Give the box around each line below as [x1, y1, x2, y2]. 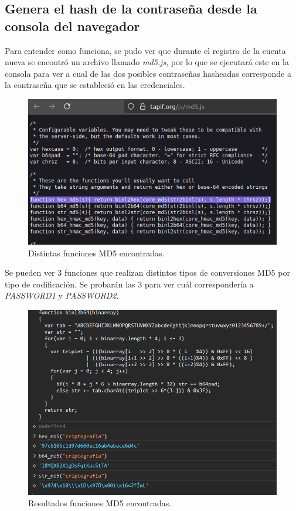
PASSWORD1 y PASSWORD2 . [5, 289, 119, 302]
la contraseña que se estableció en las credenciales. [5, 79, 185, 91]
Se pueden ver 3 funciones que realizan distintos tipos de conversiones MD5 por [5, 266, 290, 279]
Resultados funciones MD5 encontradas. [28, 497, 172, 509]
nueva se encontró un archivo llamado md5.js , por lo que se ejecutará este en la [5, 56, 289, 68]
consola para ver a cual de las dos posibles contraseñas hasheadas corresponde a [5, 67, 291, 79]
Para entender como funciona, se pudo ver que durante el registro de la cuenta [5, 44, 286, 56]
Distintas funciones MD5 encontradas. [28, 246, 165, 259]
